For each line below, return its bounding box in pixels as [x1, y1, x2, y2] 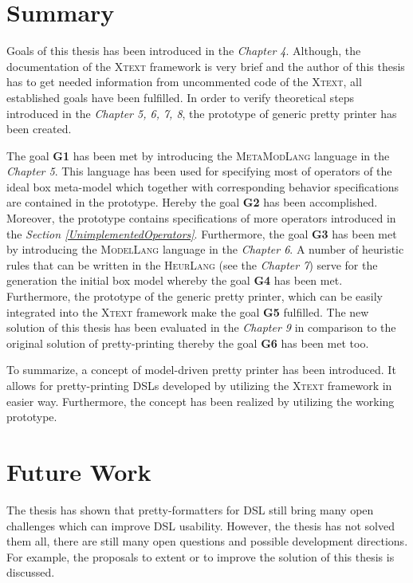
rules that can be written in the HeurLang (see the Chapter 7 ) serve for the [6, 256, 378, 273]
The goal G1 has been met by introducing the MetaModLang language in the [6, 147, 390, 163]
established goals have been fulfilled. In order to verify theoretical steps [6, 89, 355, 105]
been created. [6, 120, 72, 137]
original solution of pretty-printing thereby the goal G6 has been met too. [6, 334, 369, 351]
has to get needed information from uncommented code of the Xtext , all [6, 73, 362, 90]
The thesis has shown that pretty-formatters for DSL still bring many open [6, 501, 374, 518]
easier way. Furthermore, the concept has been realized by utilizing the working [6, 392, 395, 409]
